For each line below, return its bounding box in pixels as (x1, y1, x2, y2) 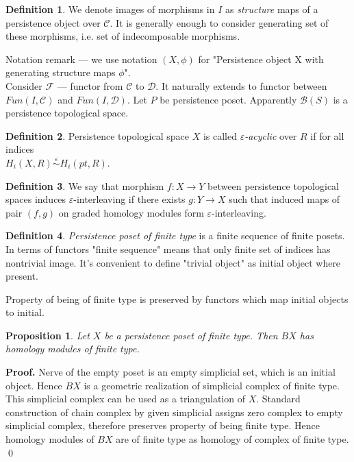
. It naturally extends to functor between (155, 78, 327, 93)
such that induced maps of (229, 192, 340, 206)
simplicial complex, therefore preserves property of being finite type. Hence (5, 418, 320, 433)
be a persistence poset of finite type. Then (104, 328, 278, 342)
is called (203, 128, 237, 143)
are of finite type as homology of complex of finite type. (116, 432, 349, 446)
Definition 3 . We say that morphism (5, 178, 164, 193)
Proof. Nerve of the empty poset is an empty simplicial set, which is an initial (5, 365, 336, 379)
